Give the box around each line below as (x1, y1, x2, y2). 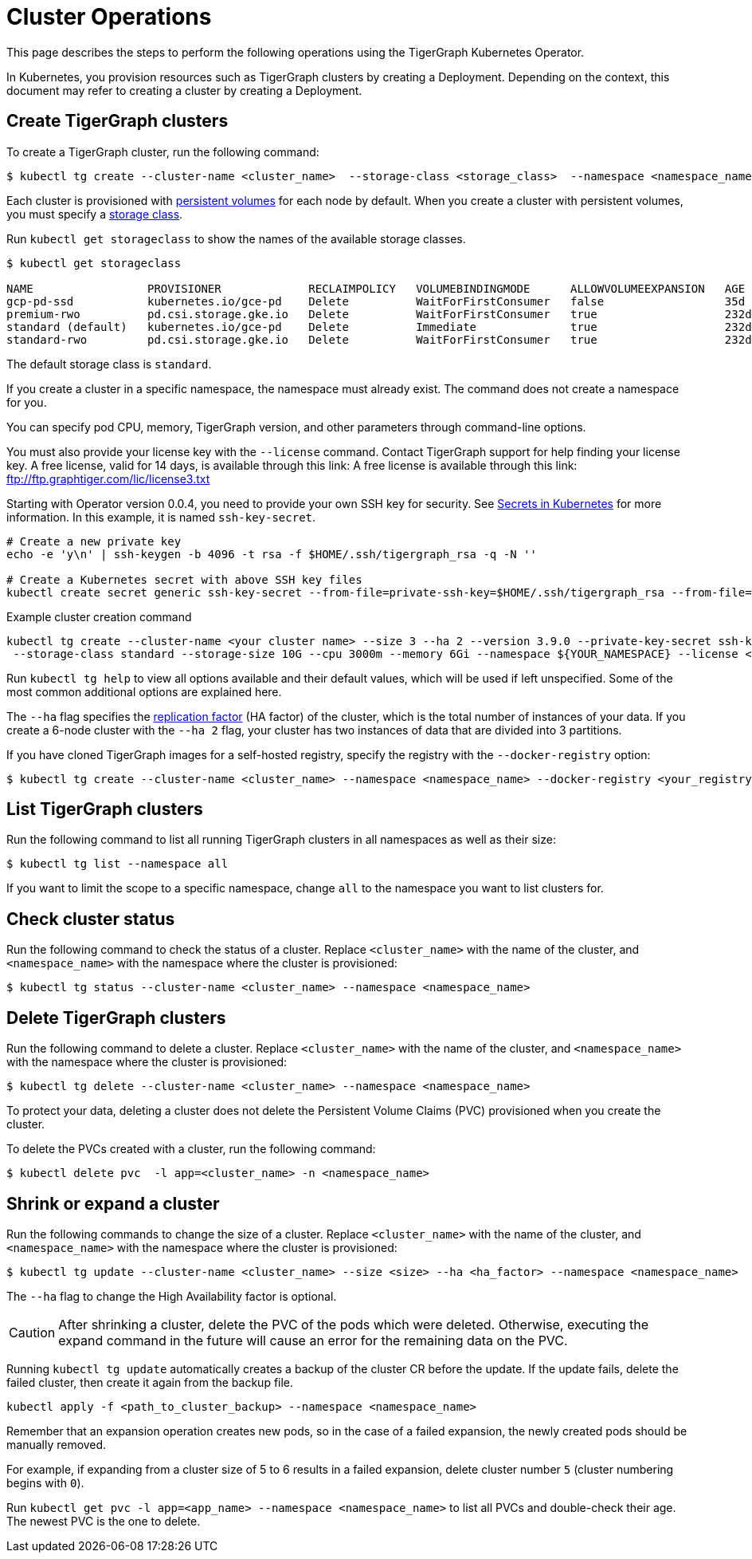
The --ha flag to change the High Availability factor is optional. (6, 1289, 337, 1303)
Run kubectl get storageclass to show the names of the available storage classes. (6, 231, 466, 246)
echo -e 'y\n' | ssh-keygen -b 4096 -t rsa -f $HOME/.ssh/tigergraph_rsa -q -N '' (6, 547, 537, 561)
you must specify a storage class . (6, 207, 183, 221)
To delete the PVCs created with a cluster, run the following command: (6, 1142, 376, 1156)
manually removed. (6, 1437, 107, 1451)
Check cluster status (6, 908, 175, 929)
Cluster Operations (6, 3, 212, 30)
